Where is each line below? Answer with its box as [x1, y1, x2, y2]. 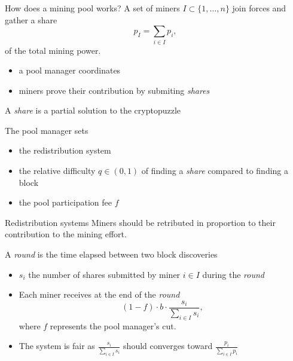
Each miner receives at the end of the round [19, 288, 180, 301]
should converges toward [123, 339, 213, 352]
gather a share [5, 13, 57, 26]
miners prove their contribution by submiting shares [19, 84, 210, 96]
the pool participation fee [19, 196, 112, 209]
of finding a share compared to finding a [141, 164, 289, 177]
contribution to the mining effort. [5, 228, 127, 240]
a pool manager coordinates [19, 64, 121, 77]
